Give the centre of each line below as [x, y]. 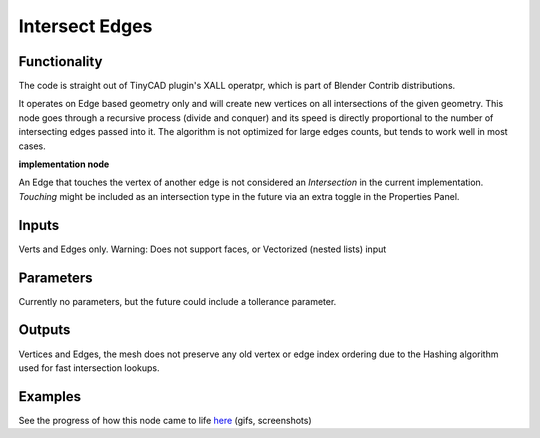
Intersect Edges [85, 26]
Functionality [60, 61]
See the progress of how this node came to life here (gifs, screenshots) [165, 420]
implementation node [64, 164]
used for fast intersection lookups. [89, 367]
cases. [32, 146]
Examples [50, 396]
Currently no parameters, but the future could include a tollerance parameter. [177, 301]
